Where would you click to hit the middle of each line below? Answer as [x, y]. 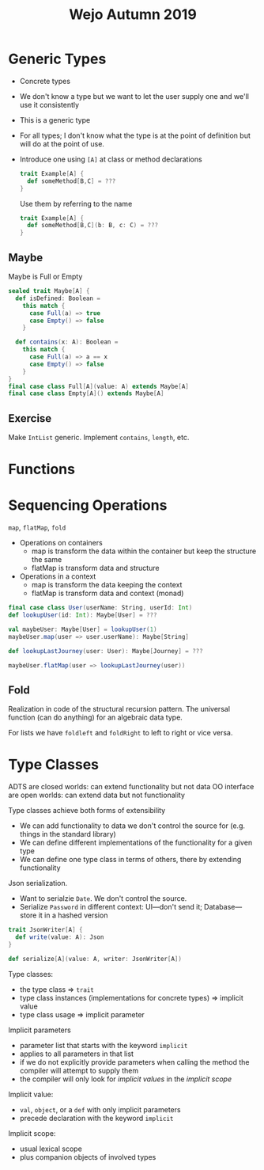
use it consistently [49, 104]
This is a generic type [55, 120]
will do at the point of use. [62, 143]
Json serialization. [38, 883]
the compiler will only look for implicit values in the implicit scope [125, 1079]
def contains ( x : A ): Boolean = [67, 342]
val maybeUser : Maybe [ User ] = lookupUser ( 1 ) [83, 629]
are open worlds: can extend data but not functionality [97, 795]
